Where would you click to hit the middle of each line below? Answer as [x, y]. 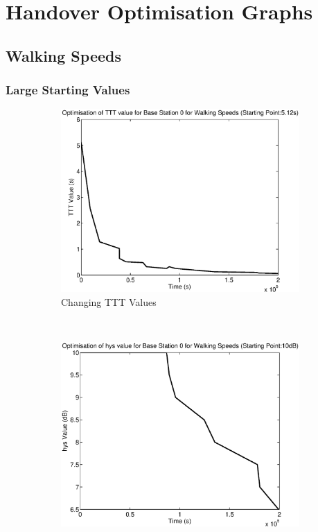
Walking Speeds [63, 55]
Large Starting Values [68, 90]
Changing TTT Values [109, 301]
